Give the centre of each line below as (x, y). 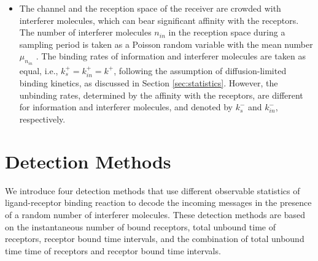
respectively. (42, 119)
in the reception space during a (227, 32)
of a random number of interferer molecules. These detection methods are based (155, 214)
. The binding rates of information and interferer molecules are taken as (171, 56)
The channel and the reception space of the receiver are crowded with (150, 8)
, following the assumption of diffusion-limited (200, 70)
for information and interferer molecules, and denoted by (126, 107)
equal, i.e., (39, 70)
